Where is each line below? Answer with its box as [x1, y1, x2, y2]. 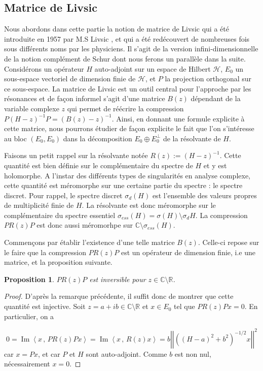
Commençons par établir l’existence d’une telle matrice [4, 237, 175, 248]
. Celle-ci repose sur [198, 237, 259, 248]
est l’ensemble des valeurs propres [152, 190, 257, 200]
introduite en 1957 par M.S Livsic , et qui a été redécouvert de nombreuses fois [4, 33, 250, 44]
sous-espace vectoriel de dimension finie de [4, 73, 136, 84]
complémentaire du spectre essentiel [4, 209, 116, 220]
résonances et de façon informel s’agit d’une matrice [4, 93, 165, 104]
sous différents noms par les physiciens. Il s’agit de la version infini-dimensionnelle [4, 43, 258, 54]
